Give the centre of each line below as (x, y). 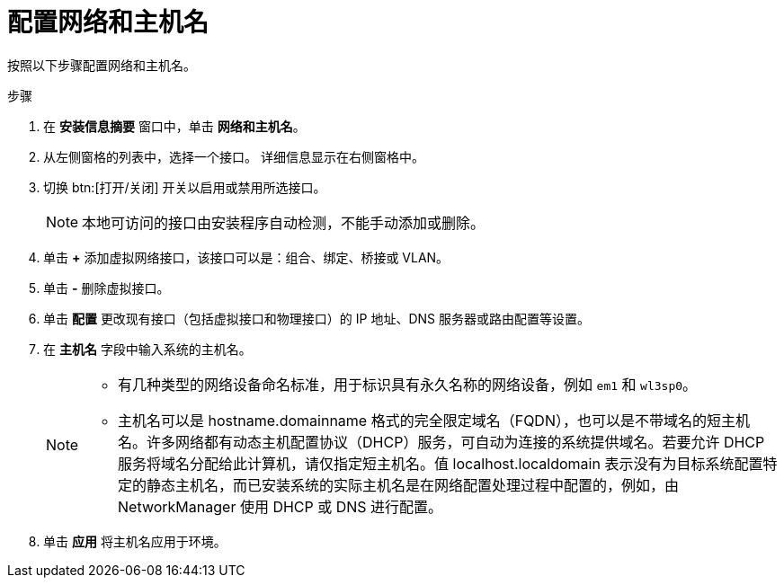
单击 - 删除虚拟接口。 (107, 288)
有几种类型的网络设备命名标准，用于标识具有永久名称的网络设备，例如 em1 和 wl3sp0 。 (408, 384)
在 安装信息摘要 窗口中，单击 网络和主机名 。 (174, 126)
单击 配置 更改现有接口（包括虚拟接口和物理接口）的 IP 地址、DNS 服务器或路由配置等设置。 (317, 318)
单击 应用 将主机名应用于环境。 (135, 541)
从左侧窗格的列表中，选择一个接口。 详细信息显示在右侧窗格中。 (234, 156)
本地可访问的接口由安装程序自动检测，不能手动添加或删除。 (284, 222)
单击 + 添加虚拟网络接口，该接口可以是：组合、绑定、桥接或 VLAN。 (246, 257)
